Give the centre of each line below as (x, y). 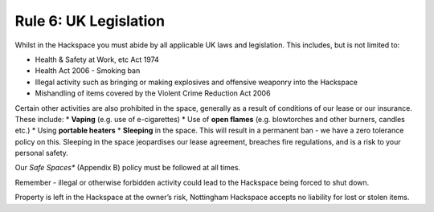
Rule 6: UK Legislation (90, 21)
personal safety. (41, 153)
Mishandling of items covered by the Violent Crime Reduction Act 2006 (153, 93)
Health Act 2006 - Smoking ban (88, 71)
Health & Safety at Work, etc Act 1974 (97, 59)
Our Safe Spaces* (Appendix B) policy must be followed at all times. (128, 168)
